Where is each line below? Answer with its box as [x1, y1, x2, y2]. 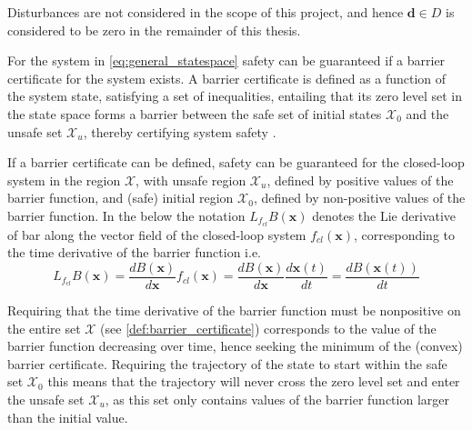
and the [406, 104, 449, 123]
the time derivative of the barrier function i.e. [7, 243, 262, 262]
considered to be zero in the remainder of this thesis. [7, 20, 301, 39]
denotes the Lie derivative [312, 205, 457, 225]
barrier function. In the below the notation [7, 205, 246, 225]
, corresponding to [353, 225, 455, 244]
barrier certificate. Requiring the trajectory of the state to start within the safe [7, 354, 447, 373]
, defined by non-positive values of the [253, 188, 466, 207]
